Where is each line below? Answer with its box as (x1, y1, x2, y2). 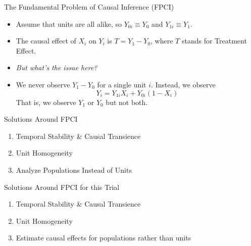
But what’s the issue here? (16, 62, 97, 73)
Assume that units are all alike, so (16, 18, 122, 29)
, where (150, 35, 173, 46)
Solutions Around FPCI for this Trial (4, 181, 120, 192)
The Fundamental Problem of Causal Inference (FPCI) (4, 2, 174, 12)
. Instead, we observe (151, 79, 216, 89)
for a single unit (97, 79, 146, 89)
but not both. (106, 96, 148, 107)
